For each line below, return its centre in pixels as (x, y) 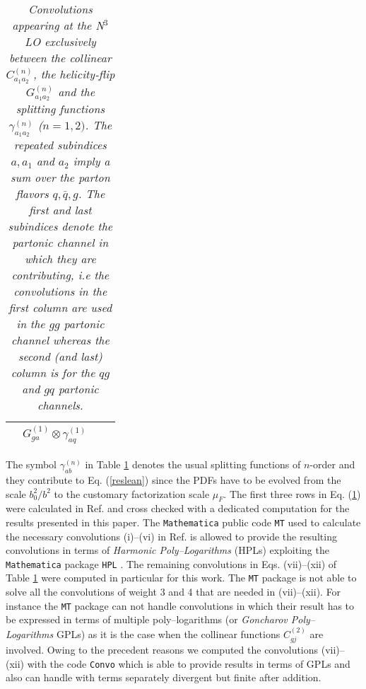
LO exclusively (60, 41)
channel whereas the (60, 340)
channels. (60, 405)
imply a (91, 161)
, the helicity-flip (74, 74)
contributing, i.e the (60, 275)
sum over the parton (60, 178)
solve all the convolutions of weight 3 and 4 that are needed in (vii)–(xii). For (173, 592)
